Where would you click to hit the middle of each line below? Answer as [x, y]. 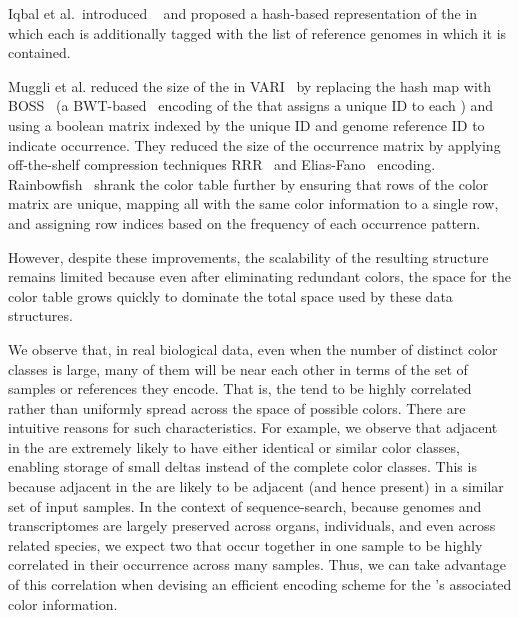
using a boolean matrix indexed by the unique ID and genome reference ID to [246, 124]
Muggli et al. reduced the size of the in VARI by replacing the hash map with [250, 85]
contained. [39, 52]
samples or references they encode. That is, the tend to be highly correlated [240, 388]
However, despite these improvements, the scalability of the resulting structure [248, 256]
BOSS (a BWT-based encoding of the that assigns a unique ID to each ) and [251, 105]
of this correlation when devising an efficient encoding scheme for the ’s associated [260, 584]
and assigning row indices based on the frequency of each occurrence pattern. [244, 222]
